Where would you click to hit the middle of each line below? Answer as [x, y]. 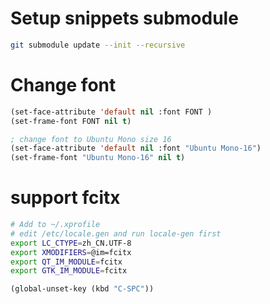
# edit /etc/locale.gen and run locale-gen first [116, 233]
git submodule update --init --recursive [98, 45]
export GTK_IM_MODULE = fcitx [69, 271]
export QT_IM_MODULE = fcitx [66, 262]
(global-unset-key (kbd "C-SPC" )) [82, 289]
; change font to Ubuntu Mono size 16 [91, 139]
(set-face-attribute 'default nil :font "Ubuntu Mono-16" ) [136, 148]
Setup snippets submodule [124, 18]
